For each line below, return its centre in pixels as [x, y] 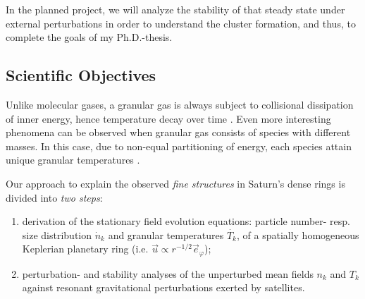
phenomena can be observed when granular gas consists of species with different [178, 132]
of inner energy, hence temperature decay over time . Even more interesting [168, 118]
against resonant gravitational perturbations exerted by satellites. [163, 287]
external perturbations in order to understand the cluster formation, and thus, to [181, 23]
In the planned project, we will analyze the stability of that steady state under [175, 9]
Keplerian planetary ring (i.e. [85, 249]
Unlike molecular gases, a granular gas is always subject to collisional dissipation [180, 104]
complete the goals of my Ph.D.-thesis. [89, 37]
